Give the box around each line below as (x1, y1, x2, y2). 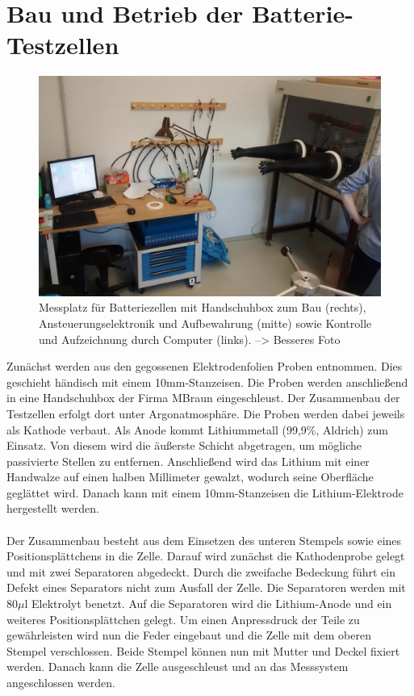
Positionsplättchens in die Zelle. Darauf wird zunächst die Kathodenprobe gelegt (6, 547, 405, 564)
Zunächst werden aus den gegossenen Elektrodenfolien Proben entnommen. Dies (6, 358, 403, 375)
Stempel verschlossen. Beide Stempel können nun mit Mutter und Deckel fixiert (6, 642, 400, 659)
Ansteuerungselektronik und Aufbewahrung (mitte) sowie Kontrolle (39, 314, 372, 331)
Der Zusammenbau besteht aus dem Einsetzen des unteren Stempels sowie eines (6, 531, 402, 548)
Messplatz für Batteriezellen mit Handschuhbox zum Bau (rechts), (39, 299, 366, 316)
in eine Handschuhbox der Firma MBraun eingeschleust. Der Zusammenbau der (6, 389, 400, 406)
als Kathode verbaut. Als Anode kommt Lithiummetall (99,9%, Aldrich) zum (6, 421, 388, 438)
